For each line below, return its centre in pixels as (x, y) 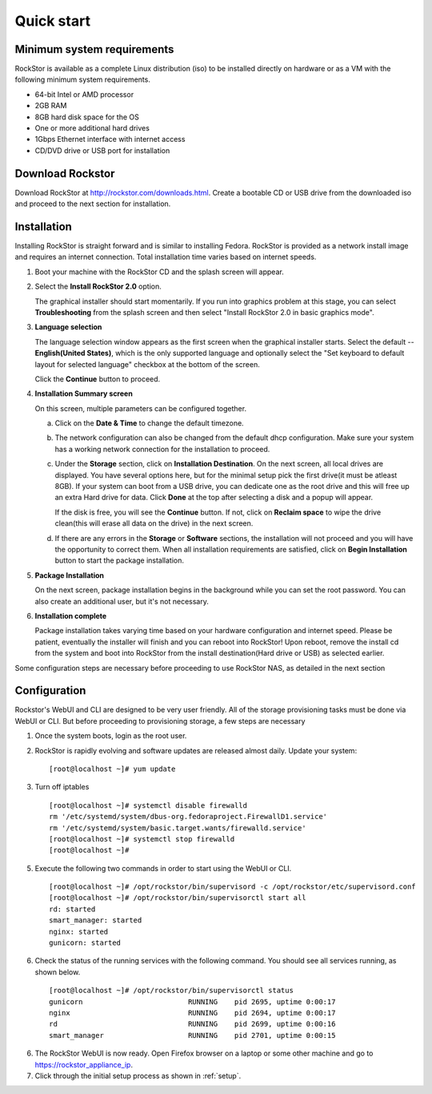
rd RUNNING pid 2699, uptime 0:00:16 (192, 1024)
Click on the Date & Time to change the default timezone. (149, 423)
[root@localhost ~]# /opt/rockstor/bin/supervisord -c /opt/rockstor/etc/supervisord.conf (232, 887)
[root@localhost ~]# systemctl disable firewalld (148, 805)
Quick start (53, 21)
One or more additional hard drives (92, 128)
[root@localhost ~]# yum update (112, 769)
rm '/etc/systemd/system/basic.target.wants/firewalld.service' (178, 828)
